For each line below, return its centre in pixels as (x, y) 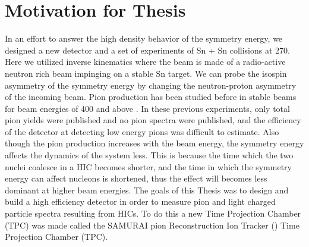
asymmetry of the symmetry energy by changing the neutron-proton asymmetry (151, 85)
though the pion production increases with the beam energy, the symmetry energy (154, 143)
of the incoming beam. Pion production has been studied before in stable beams (151, 97)
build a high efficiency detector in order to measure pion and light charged (140, 201)
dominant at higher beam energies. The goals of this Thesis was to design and (147, 190)
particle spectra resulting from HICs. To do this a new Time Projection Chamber (153, 213)
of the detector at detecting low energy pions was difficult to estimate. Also (142, 131)
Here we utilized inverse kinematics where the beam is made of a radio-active (145, 62)
